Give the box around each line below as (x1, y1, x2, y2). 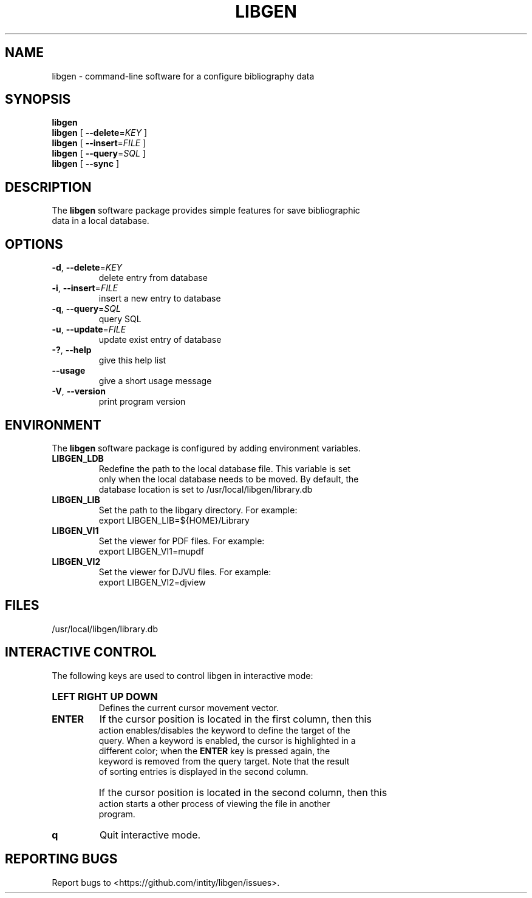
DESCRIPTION (5, 179, 92, 195)
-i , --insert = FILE (52, 283, 118, 294)
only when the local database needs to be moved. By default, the (98, 473, 359, 484)
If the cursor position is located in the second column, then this (98, 786, 387, 798)
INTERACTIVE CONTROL (5, 644, 157, 660)
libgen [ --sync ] (52, 158, 120, 169)
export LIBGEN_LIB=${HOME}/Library (98, 515, 250, 525)
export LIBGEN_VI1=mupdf (98, 545, 205, 556)
